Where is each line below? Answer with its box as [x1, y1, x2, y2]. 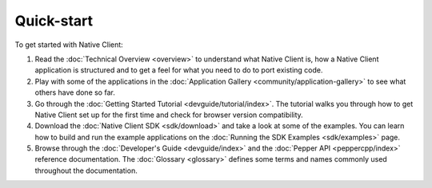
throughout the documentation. [34, 166, 138, 175]
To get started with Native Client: [14, 40, 123, 49]
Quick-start [14, 12, 94, 29]
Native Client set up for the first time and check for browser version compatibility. [34, 110, 303, 119]
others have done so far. [34, 88, 115, 97]
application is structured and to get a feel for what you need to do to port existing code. [34, 65, 323, 75]
